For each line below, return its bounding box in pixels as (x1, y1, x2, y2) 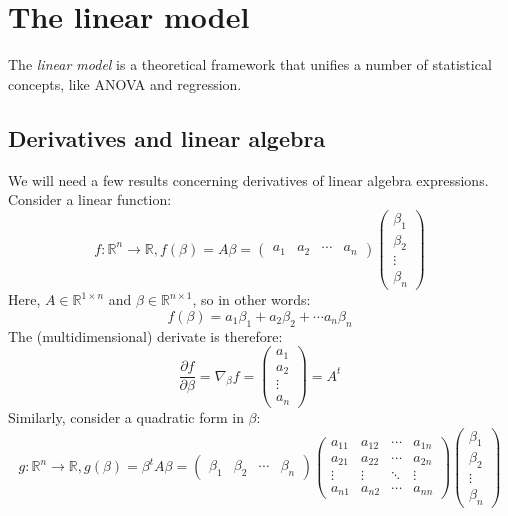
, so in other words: (192, 289, 311, 310)
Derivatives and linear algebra (8, 122, 326, 153)
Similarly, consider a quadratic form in (8, 406, 244, 427)
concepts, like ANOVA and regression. (8, 73, 242, 94)
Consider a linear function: (8, 189, 172, 210)
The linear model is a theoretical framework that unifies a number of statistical (8, 54, 492, 75)
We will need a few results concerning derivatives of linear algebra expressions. (8, 169, 489, 190)
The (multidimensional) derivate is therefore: (8, 325, 283, 346)
